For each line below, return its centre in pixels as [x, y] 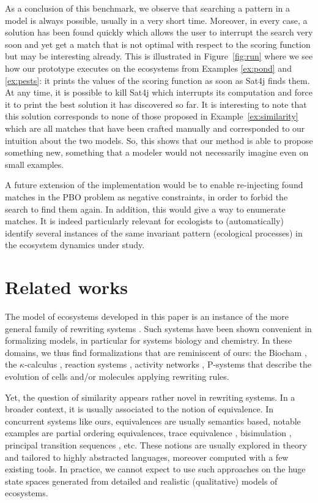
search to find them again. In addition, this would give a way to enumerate [145, 209]
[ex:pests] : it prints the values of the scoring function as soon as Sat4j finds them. [157, 80]
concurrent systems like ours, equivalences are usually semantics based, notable [153, 421]
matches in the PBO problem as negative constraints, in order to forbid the [146, 196]
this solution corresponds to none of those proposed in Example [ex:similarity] [152, 116]
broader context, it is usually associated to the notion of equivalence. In [139, 409]
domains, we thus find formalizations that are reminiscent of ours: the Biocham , [156, 352]
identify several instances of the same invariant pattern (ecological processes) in [154, 233]
